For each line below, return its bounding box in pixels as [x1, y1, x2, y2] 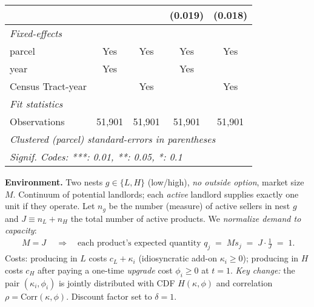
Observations [10, 114, 65, 128]
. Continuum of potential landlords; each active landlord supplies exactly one [13, 187, 299, 200]
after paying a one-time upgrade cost [38, 263, 173, 276]
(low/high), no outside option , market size [147, 176, 304, 188]
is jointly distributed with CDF [58, 276, 175, 289]
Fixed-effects [10, 26, 62, 40]
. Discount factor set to [66, 289, 152, 302]
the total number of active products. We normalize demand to [70, 212, 301, 224]
